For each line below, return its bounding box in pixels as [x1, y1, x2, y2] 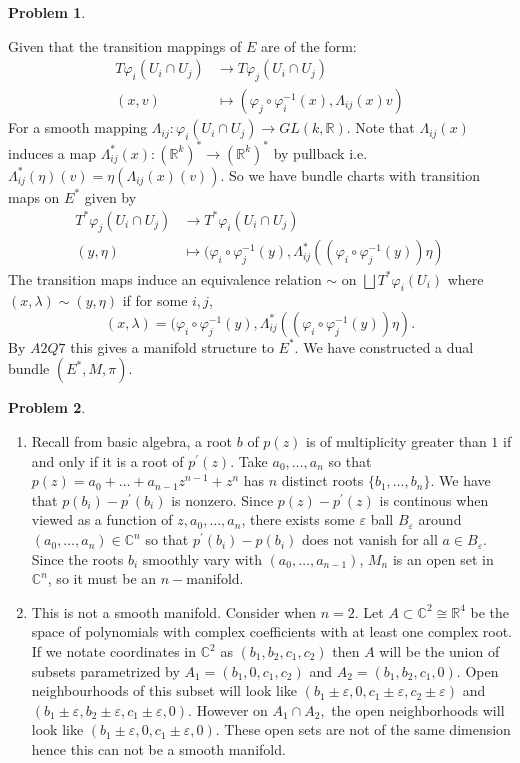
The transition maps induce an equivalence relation [8, 268, 322, 289]
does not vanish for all [301, 529, 438, 550]
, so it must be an [47, 568, 157, 589]
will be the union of [379, 641, 500, 662]
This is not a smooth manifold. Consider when [31, 601, 317, 622]
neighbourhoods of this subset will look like [31, 680, 298, 701]
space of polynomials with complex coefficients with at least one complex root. [31, 621, 512, 642]
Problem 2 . [8, 397, 86, 418]
